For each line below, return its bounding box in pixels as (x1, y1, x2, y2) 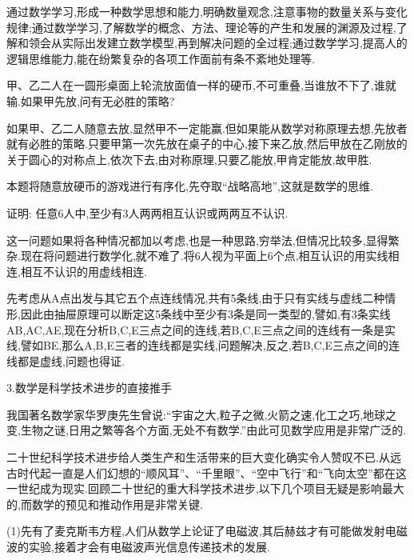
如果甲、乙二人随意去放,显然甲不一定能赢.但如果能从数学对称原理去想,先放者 (6, 119, 408, 136)
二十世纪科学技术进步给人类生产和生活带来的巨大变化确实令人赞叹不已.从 (6, 449, 390, 466)
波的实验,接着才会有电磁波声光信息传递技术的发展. (6, 538, 270, 555)
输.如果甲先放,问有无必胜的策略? (6, 92, 175, 109)
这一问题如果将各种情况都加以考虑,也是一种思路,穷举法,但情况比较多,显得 (6, 231, 388, 248)
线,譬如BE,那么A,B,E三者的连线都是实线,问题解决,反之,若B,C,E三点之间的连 (6, 337, 400, 354)
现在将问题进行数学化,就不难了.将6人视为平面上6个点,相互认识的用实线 (20, 247, 388, 264)
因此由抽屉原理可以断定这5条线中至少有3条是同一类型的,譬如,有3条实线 (20, 305, 391, 322)
